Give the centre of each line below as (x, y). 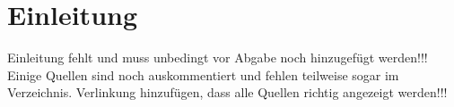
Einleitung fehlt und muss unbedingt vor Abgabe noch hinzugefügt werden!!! (218, 58)
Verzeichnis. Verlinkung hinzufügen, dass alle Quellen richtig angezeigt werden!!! (227, 92)
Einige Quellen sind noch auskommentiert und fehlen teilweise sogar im (203, 74)
